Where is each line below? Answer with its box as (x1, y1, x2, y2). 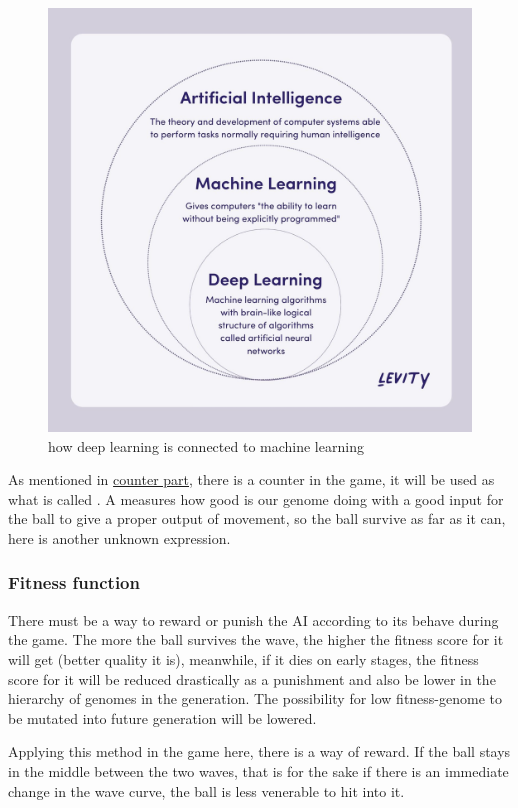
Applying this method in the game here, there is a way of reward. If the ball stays (8, 741, 511, 762)
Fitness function (8, 570, 140, 595)
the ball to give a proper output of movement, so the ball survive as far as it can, (8, 508, 506, 529)
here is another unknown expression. (8, 527, 231, 548)
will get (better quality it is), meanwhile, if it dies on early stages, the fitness (8, 648, 479, 669)
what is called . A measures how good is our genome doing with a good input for (8, 488, 504, 509)
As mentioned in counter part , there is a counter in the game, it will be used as (8, 469, 495, 490)
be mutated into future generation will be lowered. (8, 707, 317, 728)
